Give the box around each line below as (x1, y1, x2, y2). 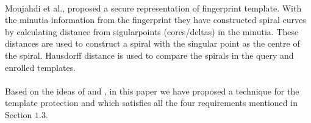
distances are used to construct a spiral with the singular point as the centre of (5, 37, 300, 50)
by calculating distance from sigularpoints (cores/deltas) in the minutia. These (5, 25, 299, 38)
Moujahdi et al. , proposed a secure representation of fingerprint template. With (5, 1, 302, 14)
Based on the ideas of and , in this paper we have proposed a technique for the (5, 84, 299, 97)
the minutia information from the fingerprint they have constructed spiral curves (5, 13, 306, 26)
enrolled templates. (5, 61, 76, 73)
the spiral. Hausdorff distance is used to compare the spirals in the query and (5, 48, 294, 61)
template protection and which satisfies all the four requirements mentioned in (5, 96, 298, 109)
